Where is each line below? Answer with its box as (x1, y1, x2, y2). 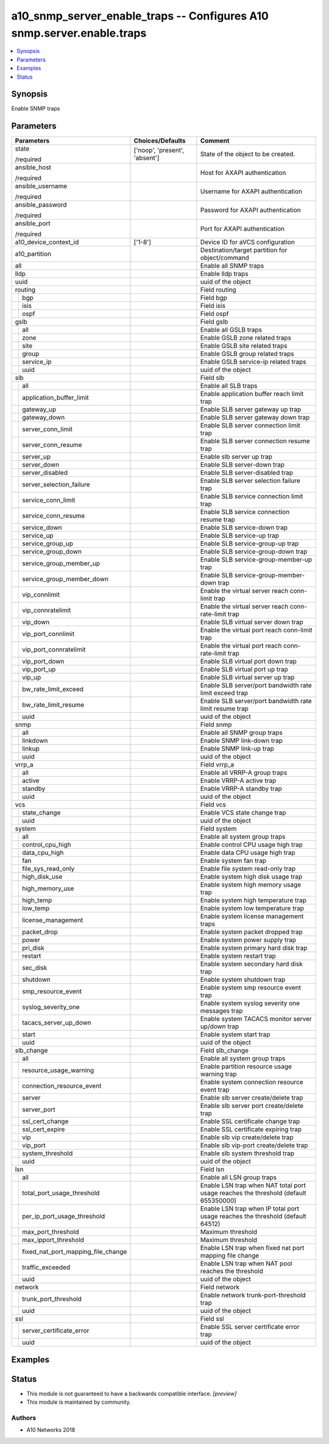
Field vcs (200, 801, 227, 809)
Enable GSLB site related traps (200, 341, 288, 350)
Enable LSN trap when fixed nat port (200, 1244, 305, 1253)
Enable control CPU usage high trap (200, 840, 303, 849)
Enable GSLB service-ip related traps (200, 357, 306, 366)
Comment (200, 137, 230, 145)
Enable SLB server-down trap (200, 460, 285, 469)
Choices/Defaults (133, 137, 186, 145)
